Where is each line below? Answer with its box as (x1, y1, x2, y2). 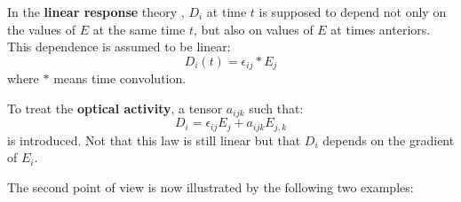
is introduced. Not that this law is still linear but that (7, 130, 301, 149)
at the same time (92, 19, 186, 38)
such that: (249, 98, 304, 117)
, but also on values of (193, 19, 314, 38)
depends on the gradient (322, 130, 455, 149)
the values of (7, 19, 76, 38)
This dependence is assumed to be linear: (7, 37, 231, 56)
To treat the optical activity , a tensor (7, 98, 223, 117)
